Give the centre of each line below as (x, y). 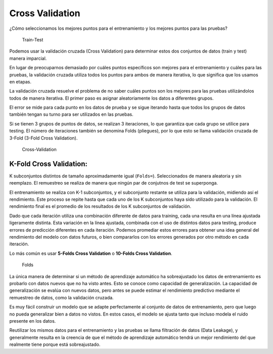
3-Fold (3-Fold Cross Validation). (43, 138)
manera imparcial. (28, 58)
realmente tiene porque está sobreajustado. (55, 344)
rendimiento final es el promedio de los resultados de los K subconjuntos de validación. (100, 206)
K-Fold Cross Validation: (49, 164)
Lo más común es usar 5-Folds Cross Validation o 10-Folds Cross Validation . (91, 253)
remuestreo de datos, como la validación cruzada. (61, 297)
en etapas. (20, 81)
